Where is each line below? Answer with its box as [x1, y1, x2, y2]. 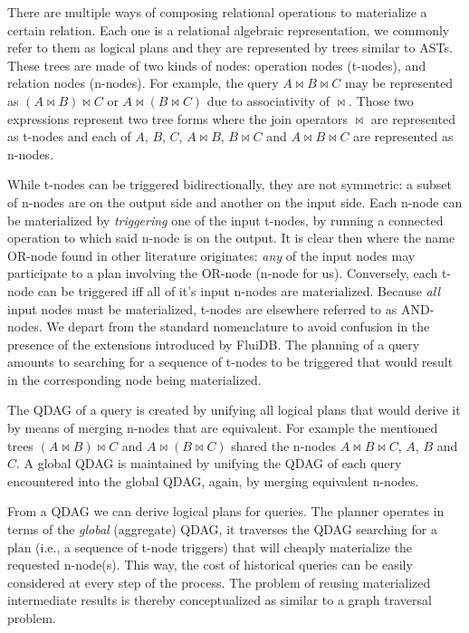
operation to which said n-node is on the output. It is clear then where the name [7, 228, 455, 247]
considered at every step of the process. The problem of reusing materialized [7, 572, 431, 591]
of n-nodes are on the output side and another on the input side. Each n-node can [7, 192, 463, 211]
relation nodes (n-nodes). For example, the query [7, 73, 279, 92]
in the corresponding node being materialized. [7, 369, 262, 388]
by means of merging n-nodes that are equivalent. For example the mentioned [7, 418, 438, 437]
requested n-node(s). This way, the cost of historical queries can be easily [7, 555, 413, 574]
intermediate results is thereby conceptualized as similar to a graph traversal [7, 590, 432, 609]
